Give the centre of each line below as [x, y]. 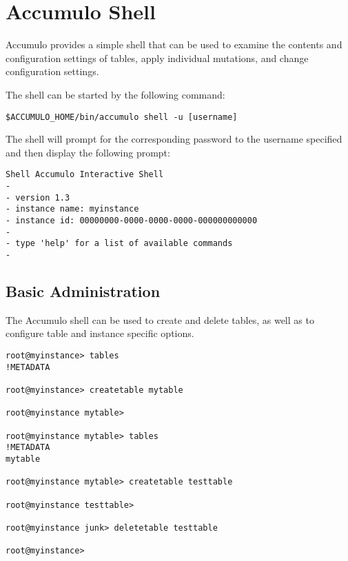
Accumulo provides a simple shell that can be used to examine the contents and [174, 44]
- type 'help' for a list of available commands [119, 244]
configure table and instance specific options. [100, 333]
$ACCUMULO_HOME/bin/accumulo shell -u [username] [122, 117]
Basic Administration [83, 290]
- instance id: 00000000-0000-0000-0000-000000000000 [132, 220]
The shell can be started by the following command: [115, 94]
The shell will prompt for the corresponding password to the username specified [174, 139]
